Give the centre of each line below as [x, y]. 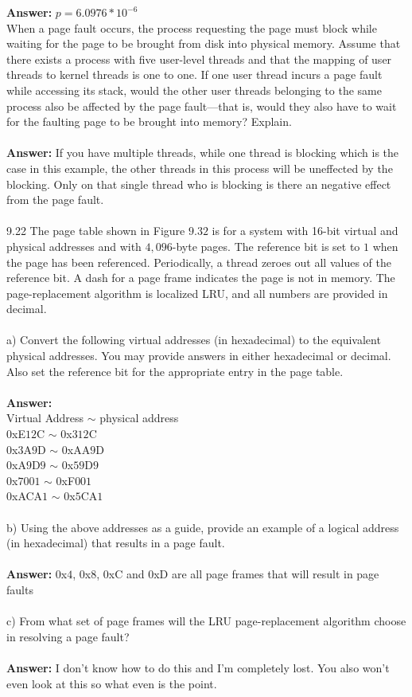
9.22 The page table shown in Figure [96, 231]
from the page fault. [55, 200]
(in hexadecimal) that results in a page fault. [116, 543]
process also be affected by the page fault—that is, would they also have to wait [202, 106]
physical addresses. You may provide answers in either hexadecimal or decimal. [199, 356]
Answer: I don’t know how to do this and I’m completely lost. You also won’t [198, 667]
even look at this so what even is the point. [112, 683]
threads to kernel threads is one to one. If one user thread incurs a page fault [194, 74]
